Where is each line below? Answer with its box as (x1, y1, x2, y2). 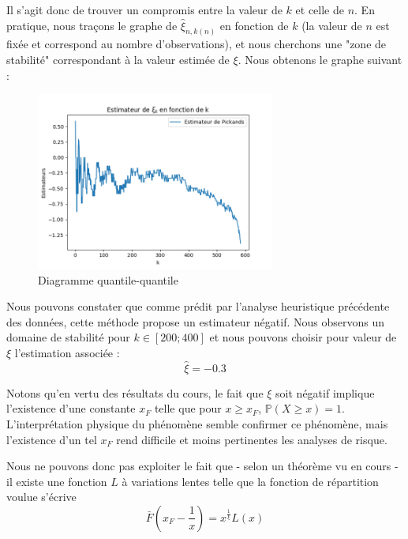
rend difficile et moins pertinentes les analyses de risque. (116, 431, 387, 447)
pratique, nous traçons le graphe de (6, 17, 178, 33)
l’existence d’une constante (6, 400, 136, 416)
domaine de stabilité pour (6, 329, 130, 345)
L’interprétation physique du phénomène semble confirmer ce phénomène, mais (6, 415, 388, 432)
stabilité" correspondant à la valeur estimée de (6, 51, 230, 68)
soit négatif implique (275, 384, 375, 401)
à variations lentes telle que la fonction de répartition (122, 473, 379, 489)
